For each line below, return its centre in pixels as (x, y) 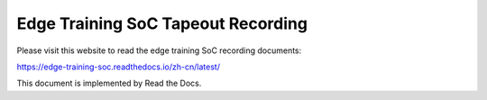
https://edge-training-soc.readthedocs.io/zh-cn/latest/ (119, 67)
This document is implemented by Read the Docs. (109, 83)
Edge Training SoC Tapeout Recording (162, 23)
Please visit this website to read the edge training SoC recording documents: (159, 50)
